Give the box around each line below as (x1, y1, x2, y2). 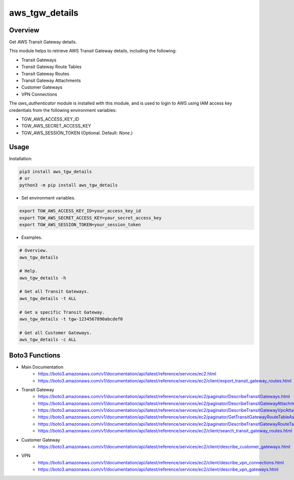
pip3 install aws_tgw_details (19, 169, 92, 174)
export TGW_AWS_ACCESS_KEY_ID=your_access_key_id (19, 208, 141, 214)
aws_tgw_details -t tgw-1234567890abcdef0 (19, 316, 123, 322)
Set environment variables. (21, 195, 75, 201)
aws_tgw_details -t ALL (19, 296, 77, 301)
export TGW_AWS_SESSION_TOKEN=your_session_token (19, 222, 141, 227)
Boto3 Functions (9, 351, 61, 359)
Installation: (9, 155, 33, 161)
